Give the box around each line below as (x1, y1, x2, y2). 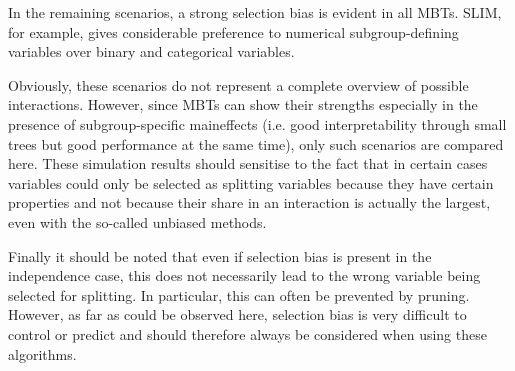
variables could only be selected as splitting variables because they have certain (8, 172, 494, 193)
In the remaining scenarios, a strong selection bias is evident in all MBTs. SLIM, (8, 2, 502, 22)
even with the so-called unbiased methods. (8, 211, 267, 232)
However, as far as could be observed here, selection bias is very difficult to (8, 304, 467, 325)
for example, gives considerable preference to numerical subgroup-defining (8, 21, 459, 42)
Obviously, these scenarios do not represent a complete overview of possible (8, 74, 469, 95)
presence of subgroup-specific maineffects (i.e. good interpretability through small (8, 113, 507, 134)
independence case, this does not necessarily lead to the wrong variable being (8, 265, 481, 286)
